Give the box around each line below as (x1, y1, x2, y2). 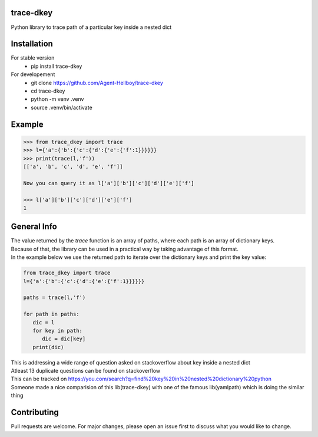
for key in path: (32, 327, 82, 334)
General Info (11, 222, 57, 232)
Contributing (11, 408, 59, 418)
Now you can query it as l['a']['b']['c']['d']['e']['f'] (23, 180, 194, 186)
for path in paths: (23, 311, 79, 318)
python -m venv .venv (31, 96, 84, 103)
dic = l (32, 319, 55, 326)
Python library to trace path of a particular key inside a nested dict (11, 24, 172, 31)
